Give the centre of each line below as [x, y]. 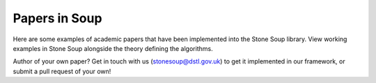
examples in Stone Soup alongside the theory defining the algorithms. [113, 48]
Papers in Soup [57, 18]
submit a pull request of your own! [62, 71]
